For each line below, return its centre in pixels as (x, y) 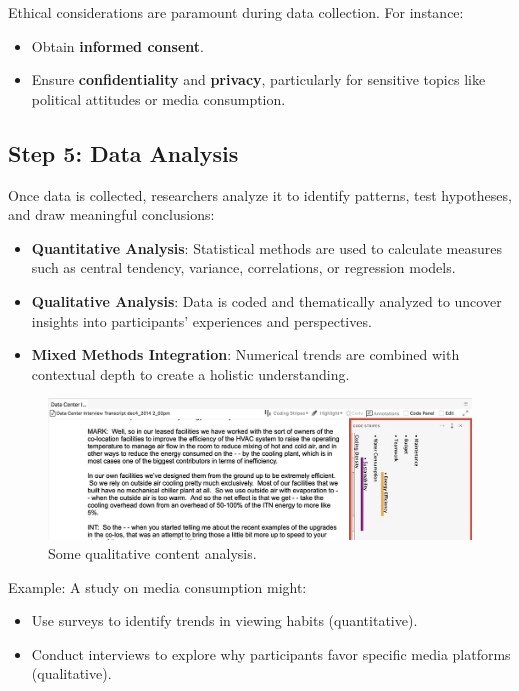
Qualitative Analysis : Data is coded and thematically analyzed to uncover (266, 300)
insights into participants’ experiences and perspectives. (201, 320)
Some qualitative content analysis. (152, 553)
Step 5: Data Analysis (123, 152)
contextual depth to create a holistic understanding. (190, 373)
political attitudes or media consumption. (158, 98)
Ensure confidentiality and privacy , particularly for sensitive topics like (258, 79)
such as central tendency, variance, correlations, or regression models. (243, 267)
